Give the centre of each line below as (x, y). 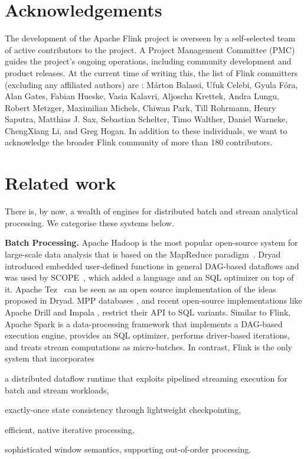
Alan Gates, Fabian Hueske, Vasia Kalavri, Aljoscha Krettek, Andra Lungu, (142, 96)
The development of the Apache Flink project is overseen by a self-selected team (150, 38)
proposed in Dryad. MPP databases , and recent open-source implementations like (153, 300)
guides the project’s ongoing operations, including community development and (148, 61)
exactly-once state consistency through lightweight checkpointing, (123, 410)
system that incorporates (50, 358)
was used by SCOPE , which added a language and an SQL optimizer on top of (149, 277)
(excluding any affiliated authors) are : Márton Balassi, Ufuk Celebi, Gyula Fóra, (151, 84)
